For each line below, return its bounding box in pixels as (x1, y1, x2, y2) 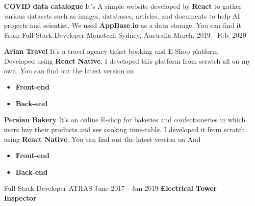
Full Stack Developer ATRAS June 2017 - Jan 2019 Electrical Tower (4, 183, 217, 193)
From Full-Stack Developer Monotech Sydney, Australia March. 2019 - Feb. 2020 (4, 29, 246, 40)
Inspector (4, 192, 37, 203)
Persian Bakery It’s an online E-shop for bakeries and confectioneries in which (4, 114, 246, 125)
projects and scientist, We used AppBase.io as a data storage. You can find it (4, 20, 241, 30)
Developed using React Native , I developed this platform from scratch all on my (4, 55, 251, 66)
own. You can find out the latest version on (4, 65, 134, 75)
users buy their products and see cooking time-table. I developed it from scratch (4, 124, 245, 134)
